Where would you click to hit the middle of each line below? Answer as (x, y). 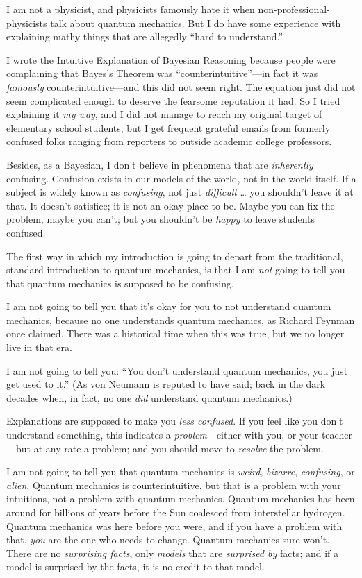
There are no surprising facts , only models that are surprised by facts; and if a (173, 553)
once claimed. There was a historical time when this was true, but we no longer (175, 333)
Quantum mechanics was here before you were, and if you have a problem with (174, 526)
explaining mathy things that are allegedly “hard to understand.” (145, 36)
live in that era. (39, 347)
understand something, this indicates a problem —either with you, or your (163, 435)
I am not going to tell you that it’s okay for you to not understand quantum (169, 306)
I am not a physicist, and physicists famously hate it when (131, 9)
